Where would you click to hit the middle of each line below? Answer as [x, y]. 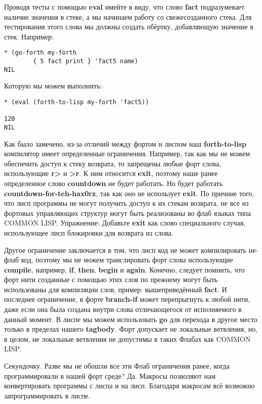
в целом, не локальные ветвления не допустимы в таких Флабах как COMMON [127, 339]
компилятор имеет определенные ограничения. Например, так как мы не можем [127, 153]
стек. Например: [29, 36]
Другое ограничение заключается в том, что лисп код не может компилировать [125, 250]
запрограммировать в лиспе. [47, 395]
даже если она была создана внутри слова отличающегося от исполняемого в [123, 309]
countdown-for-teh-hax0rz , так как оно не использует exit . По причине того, [129, 193]
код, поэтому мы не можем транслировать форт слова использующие [127, 260]
